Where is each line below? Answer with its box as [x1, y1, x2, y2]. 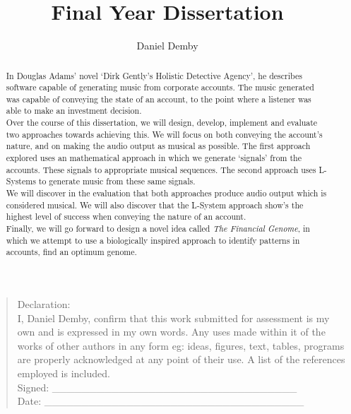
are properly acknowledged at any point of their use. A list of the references [17, 352, 345, 367]
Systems [6, 175, 36, 187]
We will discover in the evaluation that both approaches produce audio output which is [6, 187, 327, 199]
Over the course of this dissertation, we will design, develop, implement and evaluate [6, 117, 318, 129]
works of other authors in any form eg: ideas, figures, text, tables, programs [17, 338, 345, 353]
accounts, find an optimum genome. [6, 246, 137, 258]
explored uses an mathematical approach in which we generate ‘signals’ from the [6, 152, 302, 164]
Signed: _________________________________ [17, 379, 297, 394]
